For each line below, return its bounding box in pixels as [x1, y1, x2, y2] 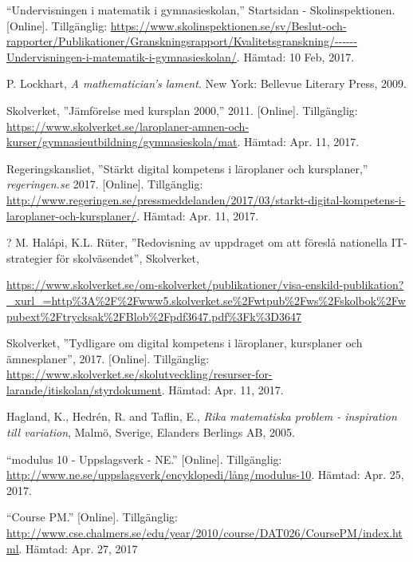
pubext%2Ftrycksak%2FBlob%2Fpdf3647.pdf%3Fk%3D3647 [6, 307, 302, 324]
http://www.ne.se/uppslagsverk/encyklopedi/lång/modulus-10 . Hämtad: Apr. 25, [6, 466, 404, 483]
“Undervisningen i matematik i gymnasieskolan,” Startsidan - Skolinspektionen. [6, 2, 395, 18]
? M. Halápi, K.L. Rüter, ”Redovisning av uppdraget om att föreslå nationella [6, 234, 388, 251]
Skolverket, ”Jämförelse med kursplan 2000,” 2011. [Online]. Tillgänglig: [6, 101, 358, 118]
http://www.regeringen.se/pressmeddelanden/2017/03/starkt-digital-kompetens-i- [6, 191, 406, 208]
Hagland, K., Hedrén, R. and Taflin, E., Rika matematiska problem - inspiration [6, 408, 397, 425]
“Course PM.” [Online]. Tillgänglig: [6, 509, 179, 525]
